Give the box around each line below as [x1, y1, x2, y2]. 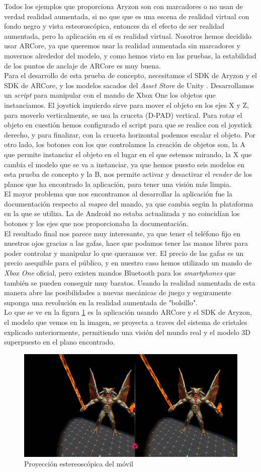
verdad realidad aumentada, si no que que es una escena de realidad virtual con [4, 11, 249, 21]
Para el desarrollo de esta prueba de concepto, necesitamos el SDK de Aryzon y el [4, 70, 257, 81]
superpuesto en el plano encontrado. [4, 336, 115, 347]
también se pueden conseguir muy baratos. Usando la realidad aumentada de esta [4, 277, 255, 288]
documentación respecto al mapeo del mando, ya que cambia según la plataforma [4, 198, 253, 209]
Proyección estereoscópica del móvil [24, 458, 133, 469]
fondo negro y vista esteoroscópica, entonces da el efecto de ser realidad [4, 21, 224, 31]
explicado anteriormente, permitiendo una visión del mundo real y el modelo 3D [4, 326, 251, 337]
